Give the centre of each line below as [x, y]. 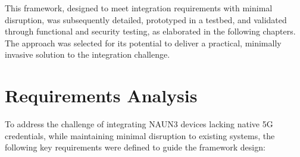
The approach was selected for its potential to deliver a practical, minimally [143, 43]
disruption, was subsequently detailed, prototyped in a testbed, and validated [146, 19]
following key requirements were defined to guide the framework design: [135, 147]
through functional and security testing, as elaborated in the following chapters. [150, 31]
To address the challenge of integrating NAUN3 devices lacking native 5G [139, 124]
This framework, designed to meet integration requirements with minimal [139, 8]
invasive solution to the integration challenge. [87, 54]
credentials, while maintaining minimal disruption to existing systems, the [140, 135]
